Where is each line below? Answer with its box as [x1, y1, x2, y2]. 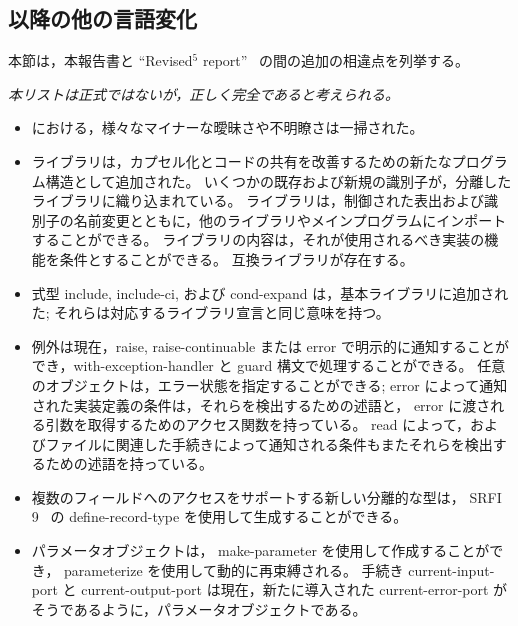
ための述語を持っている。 [45, 453, 214, 474]
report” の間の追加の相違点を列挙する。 [202, 50, 470, 71]
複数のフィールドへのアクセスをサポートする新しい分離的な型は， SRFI [31, 486, 502, 507]
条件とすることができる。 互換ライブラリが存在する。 [59, 248, 414, 269]
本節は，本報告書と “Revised [8, 50, 193, 71]
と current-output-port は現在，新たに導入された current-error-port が [62, 579, 508, 600]
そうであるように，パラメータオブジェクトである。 [31, 598, 367, 619]
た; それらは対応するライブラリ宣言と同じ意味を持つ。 [31, 302, 390, 323]
